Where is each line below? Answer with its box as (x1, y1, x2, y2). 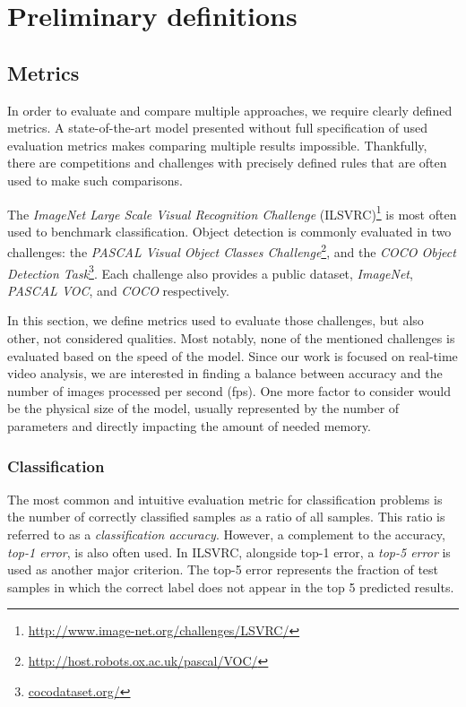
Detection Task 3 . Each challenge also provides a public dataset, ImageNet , (7, 261, 413, 282)
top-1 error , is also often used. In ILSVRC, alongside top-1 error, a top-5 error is (7, 542, 451, 561)
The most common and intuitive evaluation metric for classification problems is (7, 489, 443, 508)
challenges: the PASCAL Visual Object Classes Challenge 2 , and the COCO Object (7, 240, 456, 262)
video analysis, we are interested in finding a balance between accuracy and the (7, 364, 443, 383)
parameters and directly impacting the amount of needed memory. (7, 417, 371, 435)
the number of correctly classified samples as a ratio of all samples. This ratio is (7, 507, 445, 526)
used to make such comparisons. (7, 170, 183, 189)
